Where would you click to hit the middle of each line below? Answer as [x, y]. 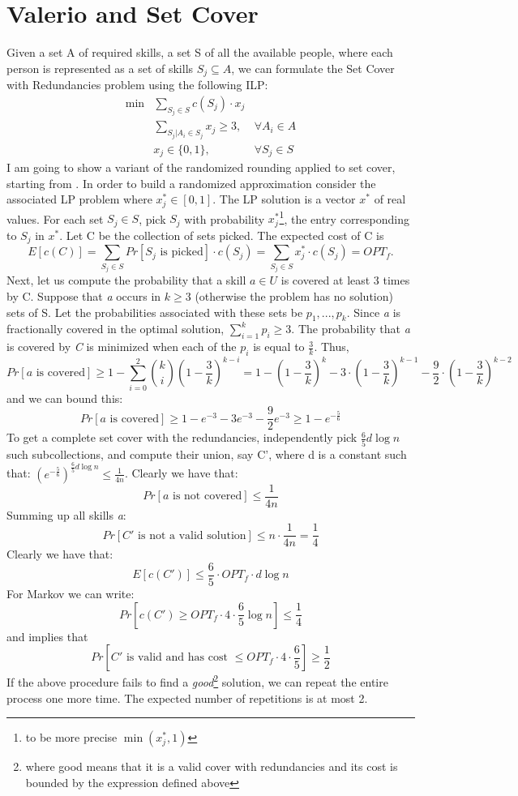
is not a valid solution [192, 535]
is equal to [279, 347]
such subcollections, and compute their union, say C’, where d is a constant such [207, 454]
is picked [182, 252]
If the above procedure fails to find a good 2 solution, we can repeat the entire [197, 680]
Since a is [377, 312]
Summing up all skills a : [66, 514]
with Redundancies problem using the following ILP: [137, 85]
